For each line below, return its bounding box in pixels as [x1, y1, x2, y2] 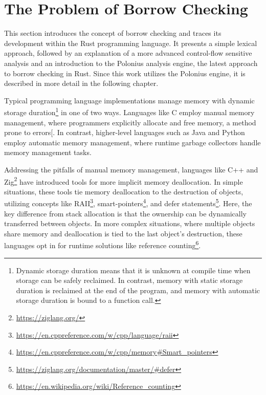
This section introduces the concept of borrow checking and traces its [4, 28, 221, 38]
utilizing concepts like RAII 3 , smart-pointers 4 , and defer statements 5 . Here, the [4, 196, 252, 208]
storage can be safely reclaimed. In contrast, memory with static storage [16, 275, 243, 286]
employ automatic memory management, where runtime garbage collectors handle [4, 137, 261, 147]
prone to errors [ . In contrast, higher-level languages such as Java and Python [4, 127, 245, 138]
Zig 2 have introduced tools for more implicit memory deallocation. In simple [4, 174, 243, 187]
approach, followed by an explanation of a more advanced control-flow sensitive [4, 48, 252, 58]
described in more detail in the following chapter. [4, 78, 159, 89]
